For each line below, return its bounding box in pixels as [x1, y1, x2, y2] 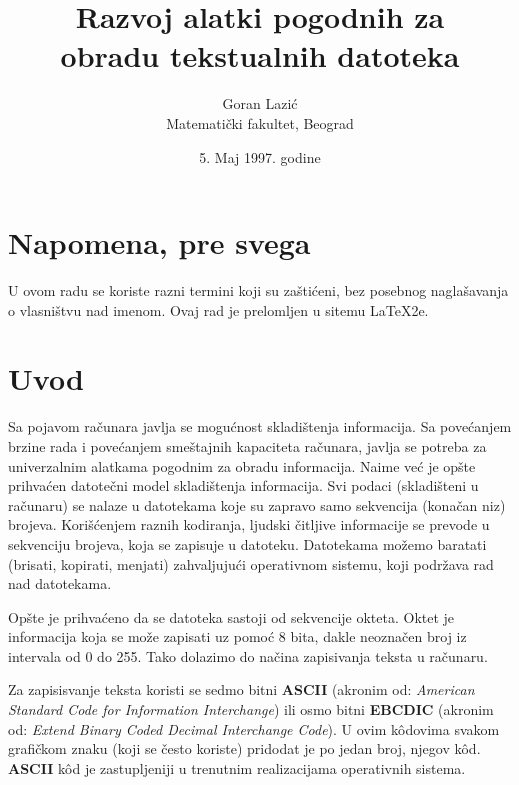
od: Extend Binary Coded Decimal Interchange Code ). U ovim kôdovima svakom [8, 718, 500, 739]
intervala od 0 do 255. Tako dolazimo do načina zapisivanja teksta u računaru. [8, 645, 488, 666]
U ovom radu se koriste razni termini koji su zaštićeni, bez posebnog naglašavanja [8, 280, 509, 301]
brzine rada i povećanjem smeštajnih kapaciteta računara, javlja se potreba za [8, 435, 487, 456]
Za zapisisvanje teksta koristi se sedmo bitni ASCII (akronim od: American [8, 679, 475, 700]
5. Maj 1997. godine [199, 146, 321, 167]
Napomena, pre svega [8, 222, 311, 263]
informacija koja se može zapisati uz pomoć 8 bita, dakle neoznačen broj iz [8, 626, 467, 647]
